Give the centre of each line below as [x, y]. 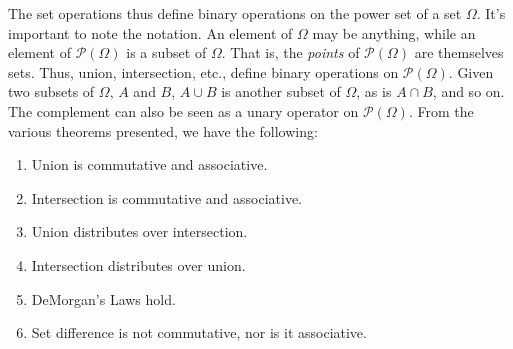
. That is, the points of [290, 52]
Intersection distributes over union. [138, 264]
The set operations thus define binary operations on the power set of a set [235, 13]
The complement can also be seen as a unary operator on [183, 110]
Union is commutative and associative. [149, 164]
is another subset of [281, 91]
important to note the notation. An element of [150, 32]
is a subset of [166, 52]
